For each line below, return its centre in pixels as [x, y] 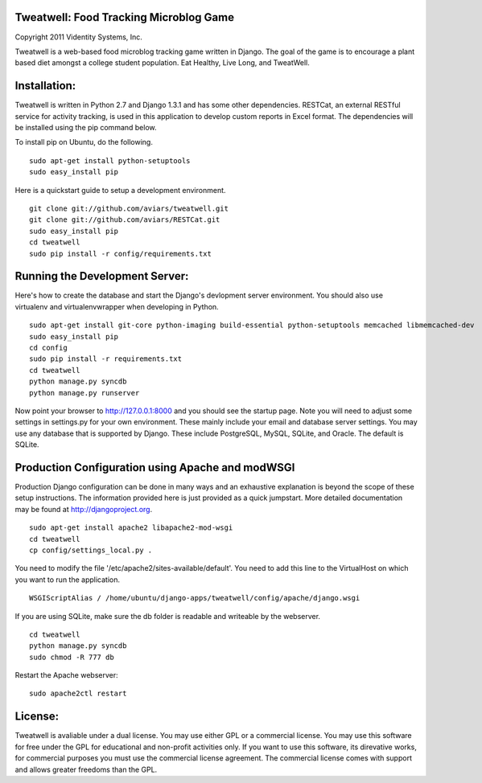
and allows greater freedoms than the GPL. [86, 769]
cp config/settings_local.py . [91, 550]
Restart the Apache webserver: [66, 675]
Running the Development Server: [102, 276]
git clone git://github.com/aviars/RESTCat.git [125, 220]
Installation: [45, 86]
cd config [48, 347]
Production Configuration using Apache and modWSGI [155, 467]
